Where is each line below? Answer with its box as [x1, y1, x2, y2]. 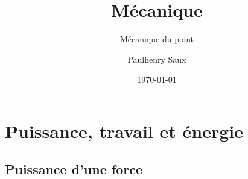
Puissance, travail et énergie [5, 118, 243, 143]
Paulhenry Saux [127, 52, 186, 65]
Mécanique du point [119, 33, 194, 45]
